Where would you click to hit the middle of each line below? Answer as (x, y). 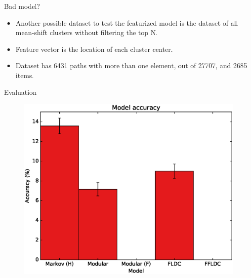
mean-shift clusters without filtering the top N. (87, 32)
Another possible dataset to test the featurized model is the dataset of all (127, 22)
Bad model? (22, 6)
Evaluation (20, 92)
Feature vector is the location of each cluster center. (94, 49)
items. (25, 75)
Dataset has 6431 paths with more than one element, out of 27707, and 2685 (131, 65)
